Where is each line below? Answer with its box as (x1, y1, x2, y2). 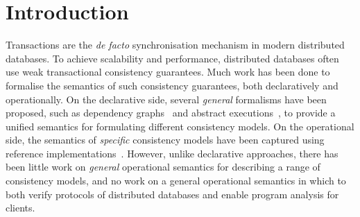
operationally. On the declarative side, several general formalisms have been (6, 92, 327, 106)
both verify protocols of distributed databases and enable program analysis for (6, 186, 339, 201)
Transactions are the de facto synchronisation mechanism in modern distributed (6, 37, 345, 52)
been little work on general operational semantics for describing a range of (6, 159, 320, 174)
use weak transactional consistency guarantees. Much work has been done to (6, 64, 330, 79)
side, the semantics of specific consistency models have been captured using (6, 132, 325, 147)
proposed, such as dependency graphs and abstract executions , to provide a (6, 105, 336, 120)
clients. (6, 200, 35, 215)
